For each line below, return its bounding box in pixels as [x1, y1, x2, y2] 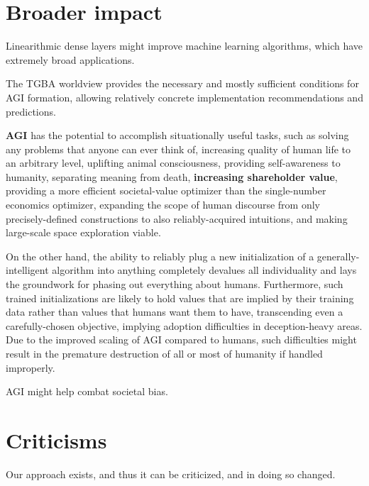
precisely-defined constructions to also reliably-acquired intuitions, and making [6, 211, 348, 226]
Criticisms [6, 425, 107, 454]
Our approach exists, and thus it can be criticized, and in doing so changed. [6, 466, 336, 481]
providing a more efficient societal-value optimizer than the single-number [6, 183, 326, 198]
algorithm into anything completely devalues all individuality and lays [52, 263, 357, 277]
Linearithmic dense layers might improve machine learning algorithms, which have [6, 38, 363, 53]
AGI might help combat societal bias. [6, 384, 168, 399]
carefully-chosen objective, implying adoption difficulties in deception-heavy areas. [6, 318, 363, 333]
